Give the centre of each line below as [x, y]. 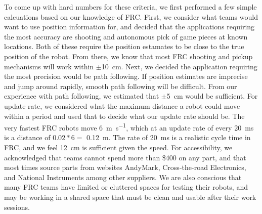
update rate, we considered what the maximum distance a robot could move [122, 105]
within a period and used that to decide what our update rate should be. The [124, 116]
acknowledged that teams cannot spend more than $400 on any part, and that [125, 157]
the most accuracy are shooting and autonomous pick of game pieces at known [126, 36]
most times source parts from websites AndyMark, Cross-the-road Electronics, [125, 167]
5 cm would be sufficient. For [212, 96]
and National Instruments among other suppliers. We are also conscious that [123, 177]
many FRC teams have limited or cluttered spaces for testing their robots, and [126, 187]
